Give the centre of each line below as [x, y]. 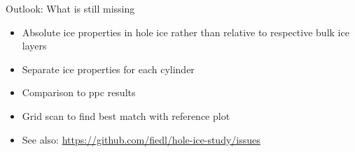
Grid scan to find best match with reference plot [126, 115]
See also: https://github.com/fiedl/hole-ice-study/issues [141, 139]
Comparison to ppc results [79, 92]
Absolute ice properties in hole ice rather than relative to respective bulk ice [186, 32]
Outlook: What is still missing [70, 8]
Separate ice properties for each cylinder [108, 69]
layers [34, 46]
